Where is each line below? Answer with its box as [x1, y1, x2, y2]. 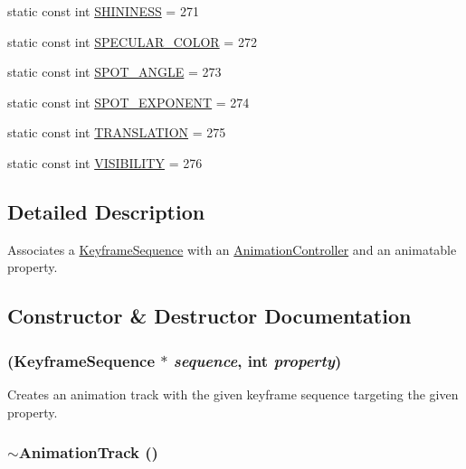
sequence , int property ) [173, 349, 342, 371]
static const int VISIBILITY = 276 [7, 153, 203, 172]
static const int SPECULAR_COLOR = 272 [7, 32, 257, 51]
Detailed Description [7, 197, 205, 225]
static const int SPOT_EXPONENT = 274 [7, 92, 250, 111]
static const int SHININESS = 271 [7, 2, 199, 20]
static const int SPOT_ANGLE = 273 [7, 62, 222, 81]
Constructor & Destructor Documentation [7, 302, 412, 330]
